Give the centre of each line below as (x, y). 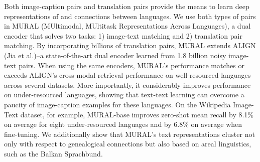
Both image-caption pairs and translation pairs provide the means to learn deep (127, 6)
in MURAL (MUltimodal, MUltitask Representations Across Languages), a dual (127, 26)
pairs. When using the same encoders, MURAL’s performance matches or (132, 65)
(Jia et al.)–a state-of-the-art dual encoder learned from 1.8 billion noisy (115, 55)
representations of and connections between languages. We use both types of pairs (130, 16)
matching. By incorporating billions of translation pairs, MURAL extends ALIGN (130, 45)
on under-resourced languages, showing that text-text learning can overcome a (124, 95)
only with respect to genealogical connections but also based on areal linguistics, (128, 144)
